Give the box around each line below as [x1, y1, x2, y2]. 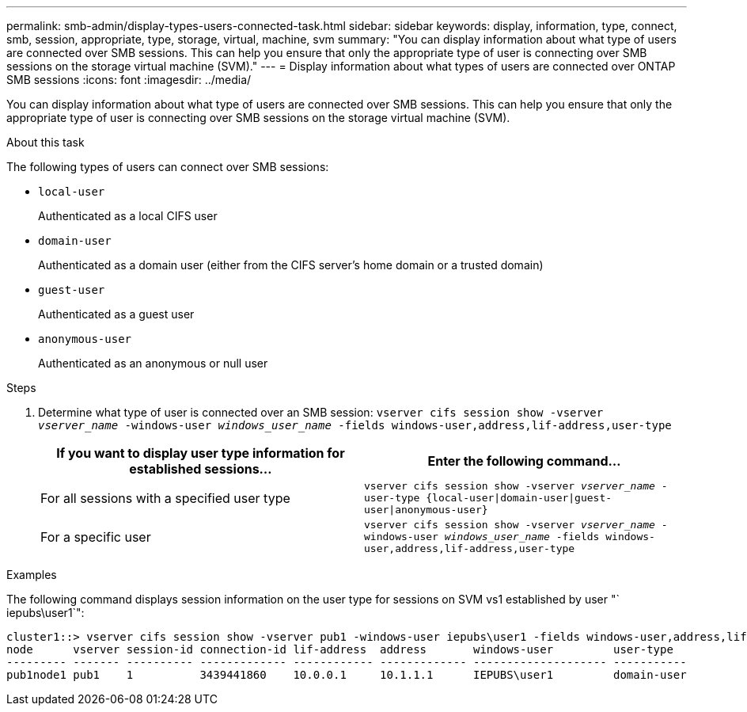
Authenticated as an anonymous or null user [38, 356, 268, 370]
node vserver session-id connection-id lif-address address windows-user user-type [6, 643, 673, 656]
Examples [6, 568, 57, 581]
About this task [6, 135, 85, 149]
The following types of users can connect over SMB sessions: [6, 160, 329, 173]
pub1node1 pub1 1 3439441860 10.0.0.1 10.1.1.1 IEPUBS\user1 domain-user [6, 668, 687, 681]
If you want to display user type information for [56, 445, 345, 461]
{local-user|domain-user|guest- [426, 492, 612, 504]
